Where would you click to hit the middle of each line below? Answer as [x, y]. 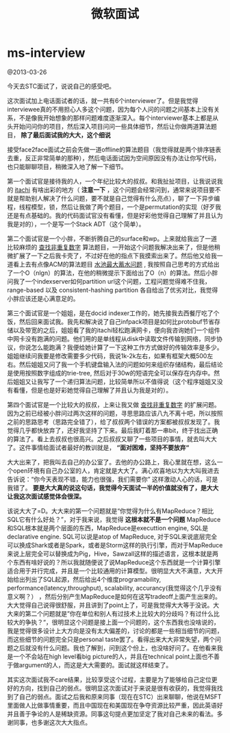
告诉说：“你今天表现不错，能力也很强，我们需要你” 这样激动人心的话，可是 [113, 479]
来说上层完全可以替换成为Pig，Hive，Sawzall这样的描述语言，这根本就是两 [113, 554]
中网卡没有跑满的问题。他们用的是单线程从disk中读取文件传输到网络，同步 [112, 338]
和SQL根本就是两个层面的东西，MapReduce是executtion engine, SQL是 [108, 527]
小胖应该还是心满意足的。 [43, 298]
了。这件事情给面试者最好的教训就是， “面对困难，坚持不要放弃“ [98, 447]
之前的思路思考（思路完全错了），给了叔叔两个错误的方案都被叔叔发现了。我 [114, 421]
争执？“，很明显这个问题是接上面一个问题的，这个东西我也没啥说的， [123, 622]
